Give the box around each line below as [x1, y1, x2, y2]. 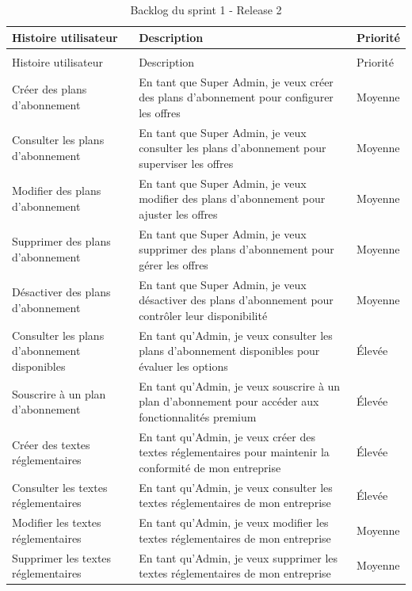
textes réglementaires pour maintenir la [139, 444, 330, 460]
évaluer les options [139, 357, 228, 374]
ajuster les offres [139, 205, 218, 222]
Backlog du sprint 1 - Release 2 [130, 2, 282, 17]
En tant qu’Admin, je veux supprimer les [139, 549, 338, 566]
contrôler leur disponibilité [139, 307, 268, 323]
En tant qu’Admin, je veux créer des [139, 428, 315, 444]
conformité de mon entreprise [139, 459, 281, 475]
